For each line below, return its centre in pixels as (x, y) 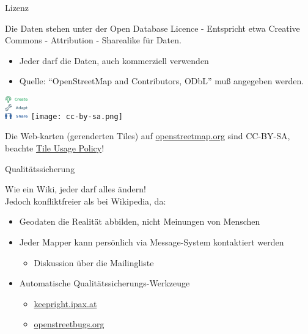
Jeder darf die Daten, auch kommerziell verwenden (114, 60)
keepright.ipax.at (65, 303)
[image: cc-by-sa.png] (77, 116)
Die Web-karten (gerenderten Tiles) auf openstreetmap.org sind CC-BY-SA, (148, 136)
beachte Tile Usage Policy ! (55, 148)
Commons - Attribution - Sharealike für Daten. (93, 40)
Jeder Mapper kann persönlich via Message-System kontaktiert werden (152, 241)
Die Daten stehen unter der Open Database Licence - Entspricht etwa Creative (152, 28)
